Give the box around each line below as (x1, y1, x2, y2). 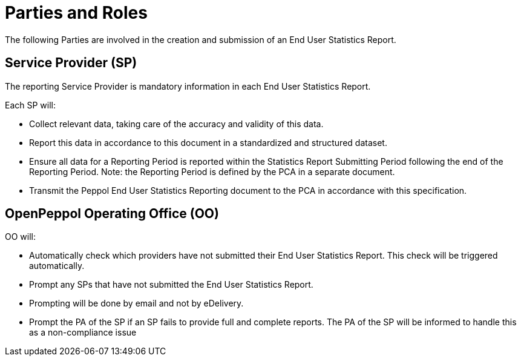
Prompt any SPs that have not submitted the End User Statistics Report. (29, 279, 313, 290)
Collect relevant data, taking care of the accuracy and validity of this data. (29, 118, 324, 129)
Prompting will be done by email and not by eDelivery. (29, 298, 244, 309)
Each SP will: (5, 99, 56, 110)
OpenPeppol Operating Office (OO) (5, 206, 219, 222)
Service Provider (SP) (5, 55, 137, 71)
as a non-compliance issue (29, 327, 137, 338)
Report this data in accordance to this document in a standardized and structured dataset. (29, 137, 387, 148)
